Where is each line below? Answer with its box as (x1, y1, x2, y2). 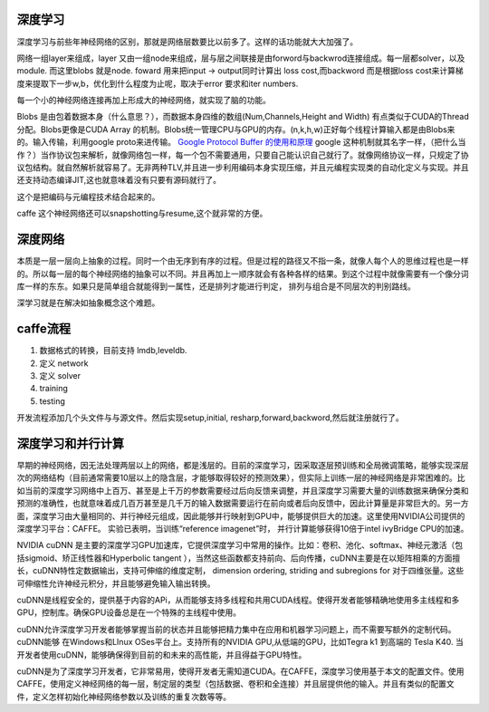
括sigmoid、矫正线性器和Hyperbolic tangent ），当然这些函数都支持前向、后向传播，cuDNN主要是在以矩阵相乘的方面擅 (16, 553, 461, 563)
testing (39, 395, 65, 407)
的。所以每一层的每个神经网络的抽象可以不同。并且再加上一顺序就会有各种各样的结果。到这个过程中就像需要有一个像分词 (16, 268, 469, 279)
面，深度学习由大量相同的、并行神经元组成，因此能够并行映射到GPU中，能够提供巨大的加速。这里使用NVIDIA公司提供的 (16, 510, 465, 521)
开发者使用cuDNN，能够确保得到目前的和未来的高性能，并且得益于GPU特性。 (16, 649, 307, 660)
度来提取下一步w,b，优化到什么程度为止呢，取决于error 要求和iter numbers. (16, 78, 299, 89)
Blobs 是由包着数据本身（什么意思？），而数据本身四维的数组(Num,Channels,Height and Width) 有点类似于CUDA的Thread (16, 111, 470, 122)
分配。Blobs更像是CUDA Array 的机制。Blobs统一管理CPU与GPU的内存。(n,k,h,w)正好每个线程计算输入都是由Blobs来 (16, 123, 455, 135)
